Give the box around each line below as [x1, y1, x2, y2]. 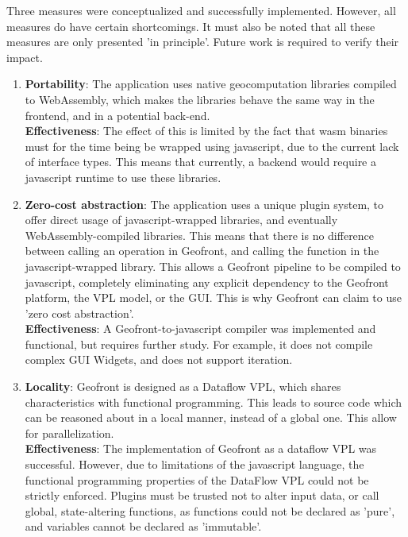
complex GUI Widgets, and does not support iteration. [25, 351, 293, 368]
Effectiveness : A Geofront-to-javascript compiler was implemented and [25, 320, 376, 337]
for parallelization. [25, 424, 114, 441]
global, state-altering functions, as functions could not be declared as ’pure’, [25, 502, 395, 519]
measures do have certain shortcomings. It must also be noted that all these [6, 17, 375, 34]
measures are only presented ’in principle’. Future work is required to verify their [6, 33, 399, 50]
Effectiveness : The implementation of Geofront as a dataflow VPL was [25, 440, 377, 457]
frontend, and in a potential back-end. [25, 106, 210, 123]
